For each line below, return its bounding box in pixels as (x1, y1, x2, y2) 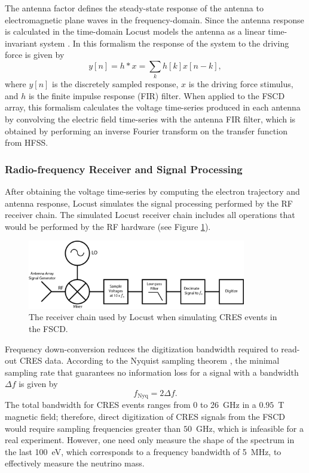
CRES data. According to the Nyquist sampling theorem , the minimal (19, 354, 280, 367)
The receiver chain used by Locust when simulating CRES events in (29, 311, 277, 323)
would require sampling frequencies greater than (5, 422, 181, 434)
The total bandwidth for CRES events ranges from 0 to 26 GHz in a (5, 398, 256, 411)
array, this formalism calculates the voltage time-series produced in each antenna (5, 101, 301, 113)
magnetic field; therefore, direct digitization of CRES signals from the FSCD (5, 410, 285, 422)
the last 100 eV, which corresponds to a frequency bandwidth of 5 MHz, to (5, 445, 282, 457)
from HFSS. (5, 136, 48, 149)
